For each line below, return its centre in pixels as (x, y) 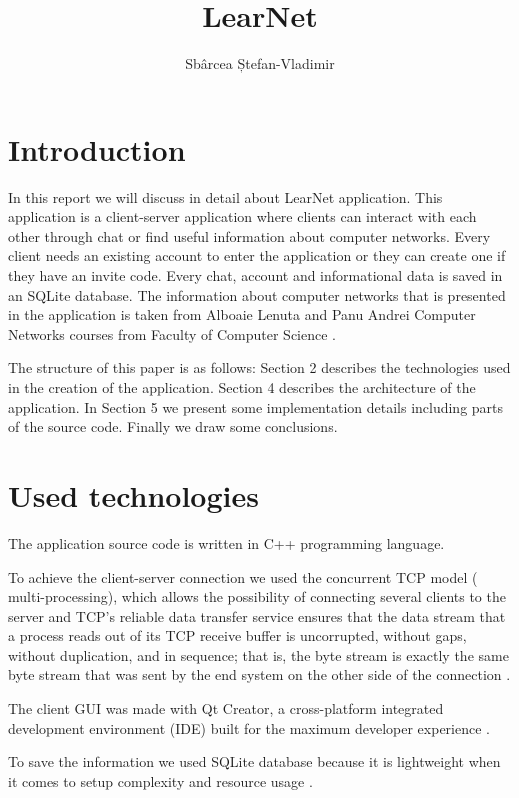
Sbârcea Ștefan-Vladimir (260, 63)
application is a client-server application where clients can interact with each (242, 216)
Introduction (97, 148)
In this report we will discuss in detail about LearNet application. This (225, 196)
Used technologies (133, 494)
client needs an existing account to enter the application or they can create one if (257, 255)
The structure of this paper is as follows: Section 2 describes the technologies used (259, 367)
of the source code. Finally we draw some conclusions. (173, 426)
